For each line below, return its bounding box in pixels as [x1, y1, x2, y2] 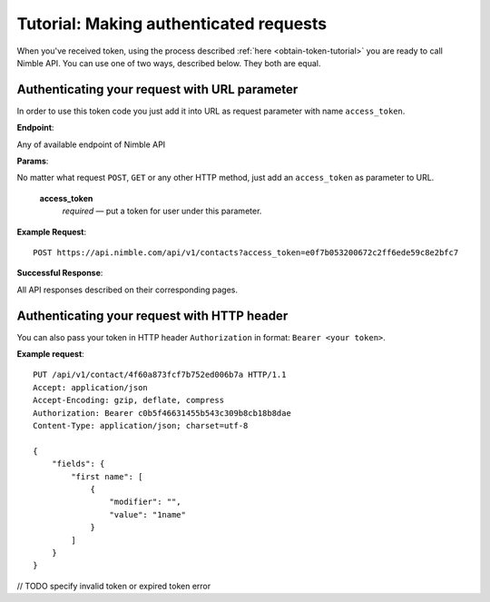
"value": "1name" [109, 509, 186, 519]
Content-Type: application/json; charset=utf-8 [33, 420, 249, 430]
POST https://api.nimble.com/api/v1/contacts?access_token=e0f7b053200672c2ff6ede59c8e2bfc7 [33, 247, 459, 258]
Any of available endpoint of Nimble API [16, 139, 166, 150]
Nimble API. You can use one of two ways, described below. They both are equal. [16, 57, 321, 68]
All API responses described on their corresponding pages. [16, 284, 238, 295]
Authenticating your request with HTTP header [16, 308, 289, 323]
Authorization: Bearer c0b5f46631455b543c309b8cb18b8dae [33, 408, 292, 418]
